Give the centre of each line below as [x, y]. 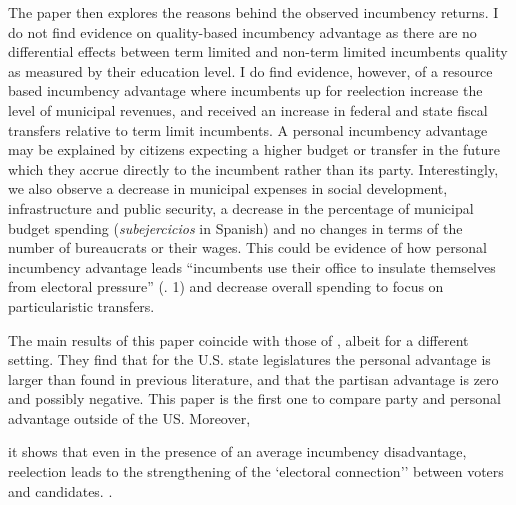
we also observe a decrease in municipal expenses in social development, [228, 188]
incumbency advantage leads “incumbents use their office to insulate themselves [252, 266]
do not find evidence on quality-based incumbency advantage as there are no [242, 31]
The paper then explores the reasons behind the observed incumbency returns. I [253, 12]
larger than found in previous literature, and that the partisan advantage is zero [253, 378]
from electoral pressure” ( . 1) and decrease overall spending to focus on [226, 286]
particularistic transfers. [81, 305]
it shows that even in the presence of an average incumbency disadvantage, [237, 451]
